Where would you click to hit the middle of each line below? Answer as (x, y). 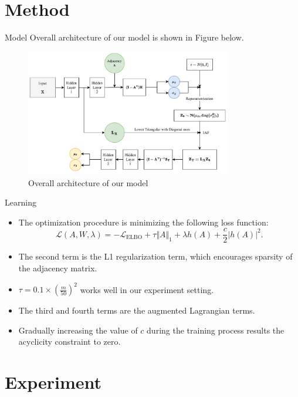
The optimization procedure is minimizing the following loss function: (143, 222)
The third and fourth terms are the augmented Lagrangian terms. (137, 310)
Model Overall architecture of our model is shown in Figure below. (124, 37)
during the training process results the (216, 330)
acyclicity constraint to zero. (70, 342)
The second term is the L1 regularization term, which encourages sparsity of (155, 256)
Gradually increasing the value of (78, 330)
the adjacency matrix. (58, 268)
